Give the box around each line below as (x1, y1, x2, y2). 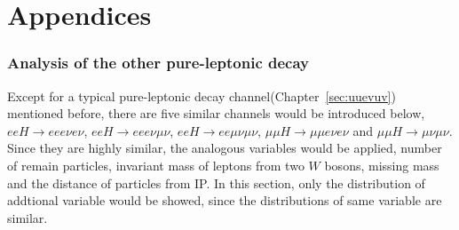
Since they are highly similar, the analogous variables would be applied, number (7, 139, 442, 157)
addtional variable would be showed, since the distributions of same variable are (7, 191, 442, 210)
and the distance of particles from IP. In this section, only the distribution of (7, 173, 425, 192)
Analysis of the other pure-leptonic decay (7, 52, 310, 74)
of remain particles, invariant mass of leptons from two (7, 155, 305, 174)
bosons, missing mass (324, 155, 439, 174)
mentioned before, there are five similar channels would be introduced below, (7, 104, 425, 123)
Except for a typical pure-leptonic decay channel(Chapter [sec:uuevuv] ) (7, 86, 396, 105)
